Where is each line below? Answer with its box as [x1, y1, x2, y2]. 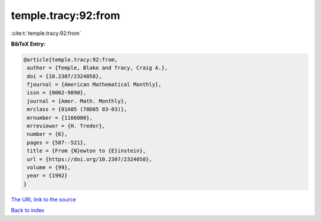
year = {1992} [27, 172, 68, 179]
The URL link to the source [11, 196, 77, 203]
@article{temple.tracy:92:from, [23, 56, 118, 63]
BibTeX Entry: [11, 40, 46, 47]
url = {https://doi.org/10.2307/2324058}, [27, 156, 153, 162]
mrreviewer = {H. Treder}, [27, 123, 105, 130]
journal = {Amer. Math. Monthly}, [27, 98, 127, 104]
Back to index [11, 207, 45, 214]
